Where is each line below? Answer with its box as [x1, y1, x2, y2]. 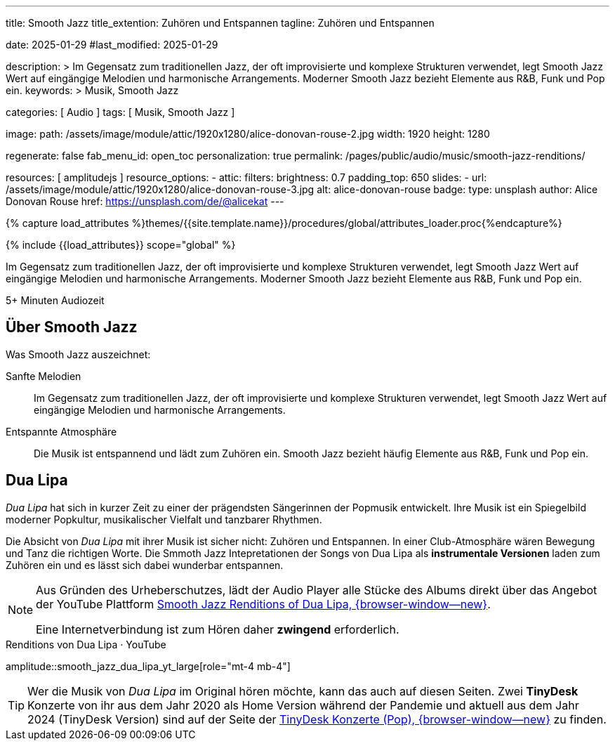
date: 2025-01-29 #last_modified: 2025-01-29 [6, 39, 218, 51]
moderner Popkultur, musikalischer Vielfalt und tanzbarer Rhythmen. [6, 513, 322, 525]
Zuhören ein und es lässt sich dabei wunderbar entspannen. [6, 558, 284, 571]
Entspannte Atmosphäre [6, 425, 117, 438]
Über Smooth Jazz [6, 318, 138, 336]
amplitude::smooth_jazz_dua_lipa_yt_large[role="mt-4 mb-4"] [6, 660, 291, 672]
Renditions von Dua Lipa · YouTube [6, 638, 166, 650]
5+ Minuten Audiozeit [6, 294, 105, 306]
